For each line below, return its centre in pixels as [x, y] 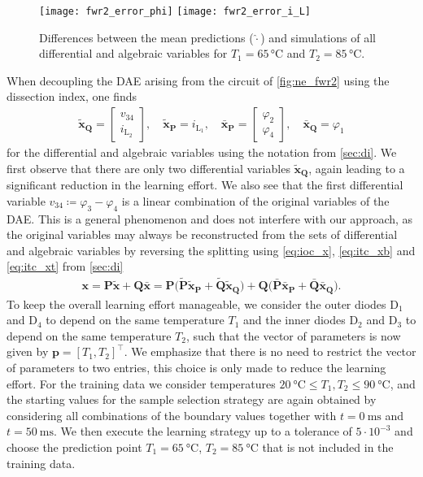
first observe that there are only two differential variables [148, 168]
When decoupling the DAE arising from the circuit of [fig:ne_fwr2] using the [198, 80]
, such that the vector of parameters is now [293, 335]
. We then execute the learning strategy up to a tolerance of [203, 431]
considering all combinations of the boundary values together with [172, 415]
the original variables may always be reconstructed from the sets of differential [202, 234]
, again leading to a [357, 168]
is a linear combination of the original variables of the [255, 200]
